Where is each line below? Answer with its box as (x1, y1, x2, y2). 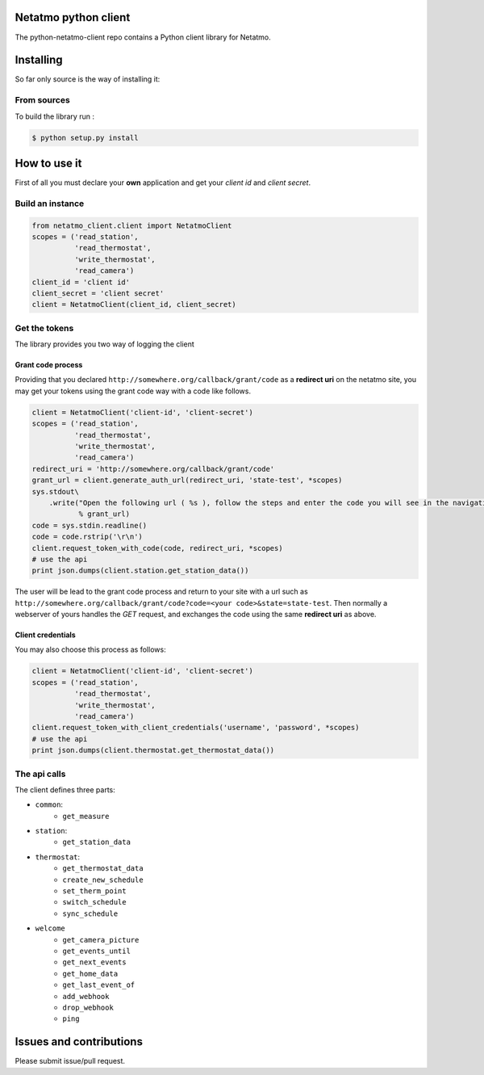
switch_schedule (62, 897, 127, 907)
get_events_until (62, 946, 131, 955)
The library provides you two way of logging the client (15, 339, 195, 349)
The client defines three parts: (15, 784, 116, 795)
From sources (15, 94, 70, 106)
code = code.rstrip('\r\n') (31, 532, 143, 541)
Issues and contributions (15, 1035, 143, 1049)
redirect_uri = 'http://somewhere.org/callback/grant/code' (31, 464, 275, 473)
